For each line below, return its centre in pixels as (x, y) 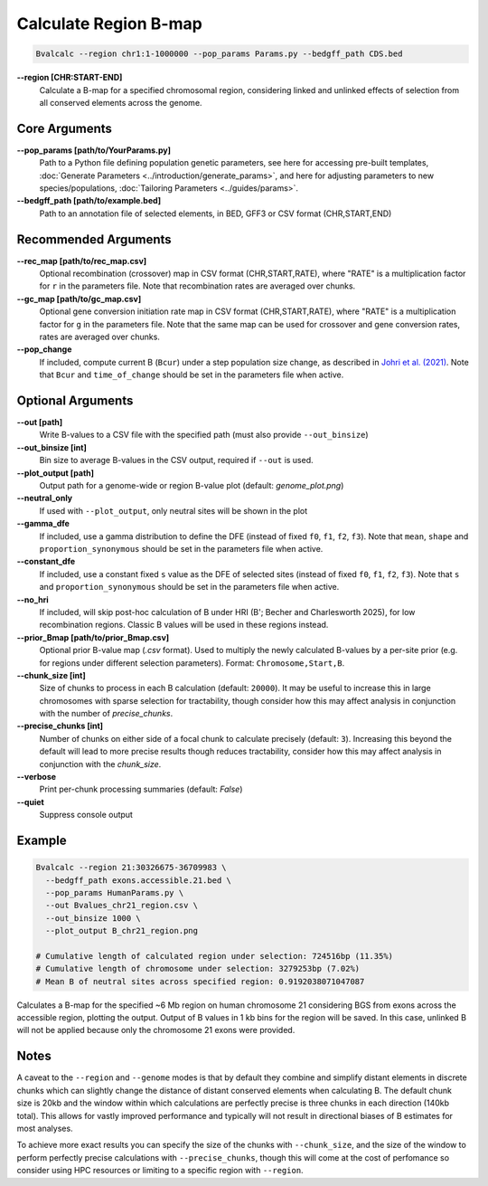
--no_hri (33, 599)
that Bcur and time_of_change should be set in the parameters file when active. (192, 375)
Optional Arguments (75, 401)
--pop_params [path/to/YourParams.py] (94, 150)
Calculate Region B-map (109, 24)
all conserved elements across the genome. (121, 102)
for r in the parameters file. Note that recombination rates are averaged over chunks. (197, 286)
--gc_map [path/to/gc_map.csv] (79, 299)
